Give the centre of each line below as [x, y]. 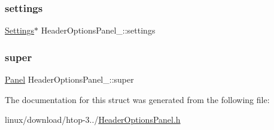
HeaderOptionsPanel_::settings [98, 30]
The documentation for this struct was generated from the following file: [137, 99]
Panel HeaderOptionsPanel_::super [69, 79]
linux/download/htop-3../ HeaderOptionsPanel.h [93, 120]
